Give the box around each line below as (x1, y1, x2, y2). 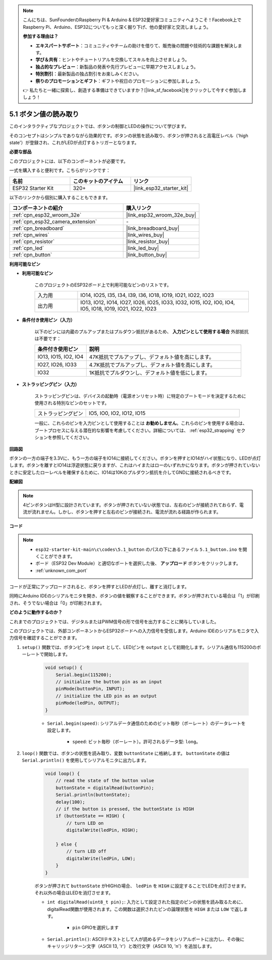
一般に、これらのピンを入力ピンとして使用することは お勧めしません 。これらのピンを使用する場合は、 (34, 420, 247, 426)
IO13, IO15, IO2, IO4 (37, 353, 84, 361)
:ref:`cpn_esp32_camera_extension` (12, 218, 97, 225)
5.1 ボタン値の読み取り (9, 110, 79, 119)
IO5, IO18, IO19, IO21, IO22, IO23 (80, 306, 157, 313)
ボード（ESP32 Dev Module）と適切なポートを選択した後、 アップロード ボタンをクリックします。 (35, 561, 241, 567)
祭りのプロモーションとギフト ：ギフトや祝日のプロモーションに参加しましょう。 (35, 78, 203, 84)
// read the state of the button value (55, 778, 155, 784)
